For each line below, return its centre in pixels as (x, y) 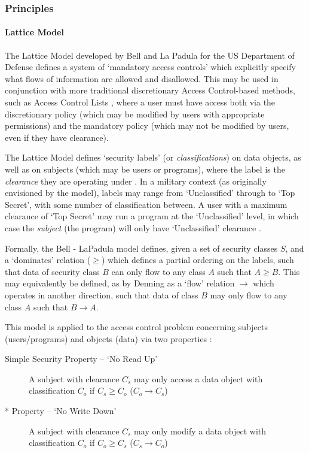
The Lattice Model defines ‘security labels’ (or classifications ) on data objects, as (153, 157)
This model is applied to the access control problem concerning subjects (136, 327)
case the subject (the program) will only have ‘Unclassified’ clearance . (133, 227)
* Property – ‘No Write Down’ (61, 411)
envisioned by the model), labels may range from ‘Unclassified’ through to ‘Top (150, 193)
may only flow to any (249, 295)
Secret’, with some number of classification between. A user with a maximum (146, 204)
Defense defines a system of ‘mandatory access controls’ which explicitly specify (150, 67)
